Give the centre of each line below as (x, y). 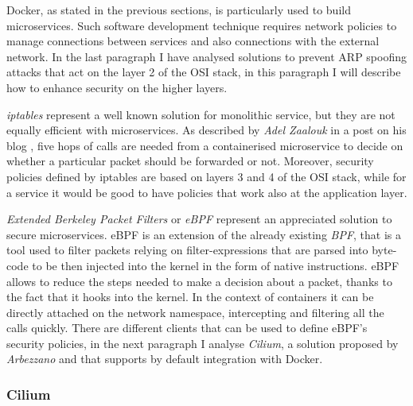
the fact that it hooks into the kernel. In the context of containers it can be (190, 297)
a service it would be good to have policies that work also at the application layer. (207, 192)
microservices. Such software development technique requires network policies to (202, 25)
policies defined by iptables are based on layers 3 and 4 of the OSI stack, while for (206, 176)
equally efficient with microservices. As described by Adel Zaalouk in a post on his (206, 130)
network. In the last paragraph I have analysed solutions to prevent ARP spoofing (207, 56)
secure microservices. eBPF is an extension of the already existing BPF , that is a (204, 234)
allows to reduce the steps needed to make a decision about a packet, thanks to (199, 281)
